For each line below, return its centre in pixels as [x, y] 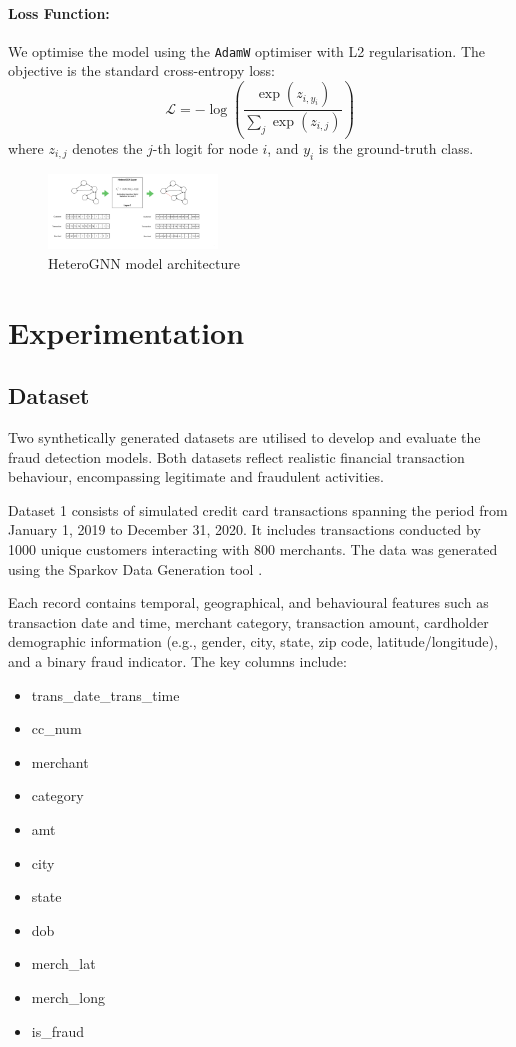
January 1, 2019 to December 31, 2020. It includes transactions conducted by [244, 529]
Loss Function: [59, 12]
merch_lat [63, 963]
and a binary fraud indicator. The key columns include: [177, 661]
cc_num [56, 728]
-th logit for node [205, 147]
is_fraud [58, 1030]
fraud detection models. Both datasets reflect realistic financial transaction [236, 456]
